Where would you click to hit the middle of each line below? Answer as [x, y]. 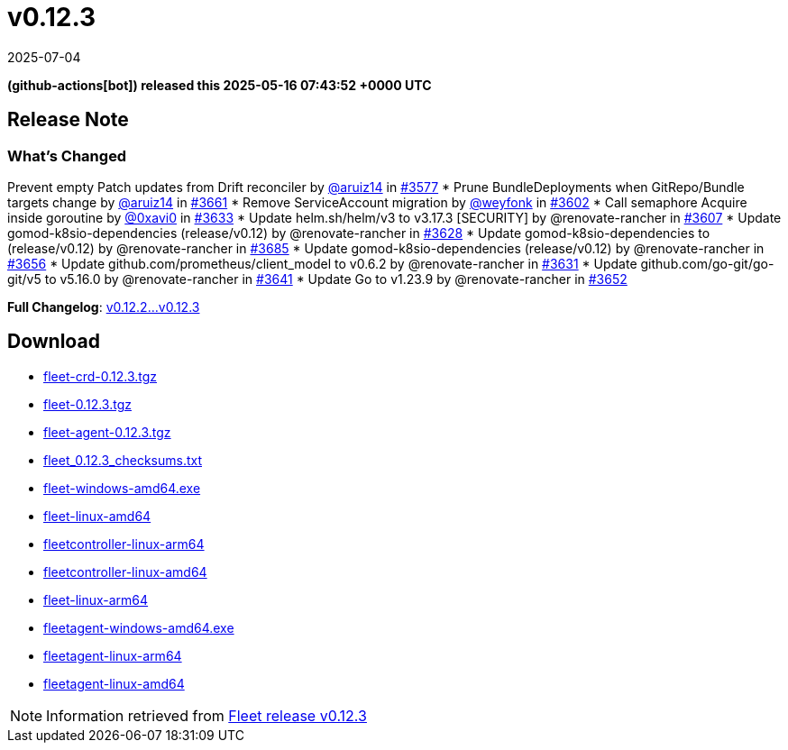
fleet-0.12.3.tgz [87, 404]
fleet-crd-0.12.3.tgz [101, 376]
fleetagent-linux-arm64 [113, 655]
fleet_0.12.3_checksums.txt [123, 460]
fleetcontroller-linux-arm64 [124, 544]
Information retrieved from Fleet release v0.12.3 [206, 715]
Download [54, 342]
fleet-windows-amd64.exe [122, 488]
